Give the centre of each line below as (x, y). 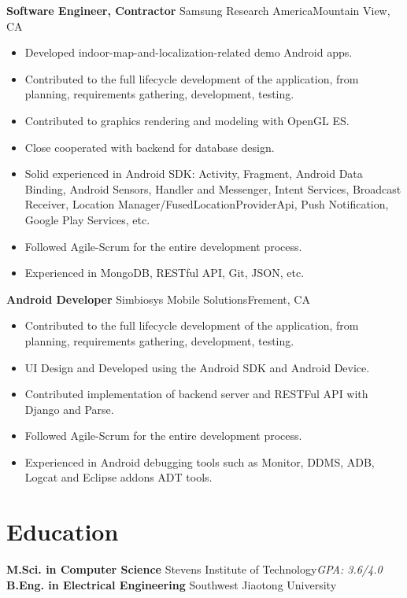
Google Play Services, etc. (87, 219)
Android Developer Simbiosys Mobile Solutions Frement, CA (158, 299)
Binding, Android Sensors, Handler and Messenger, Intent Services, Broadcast (213, 188)
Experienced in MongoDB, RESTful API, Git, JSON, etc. (165, 273)
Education (63, 532)
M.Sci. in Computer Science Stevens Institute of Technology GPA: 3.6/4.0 (194, 569)
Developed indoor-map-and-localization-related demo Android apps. (189, 52)
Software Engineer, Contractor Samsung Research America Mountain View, (198, 10)
